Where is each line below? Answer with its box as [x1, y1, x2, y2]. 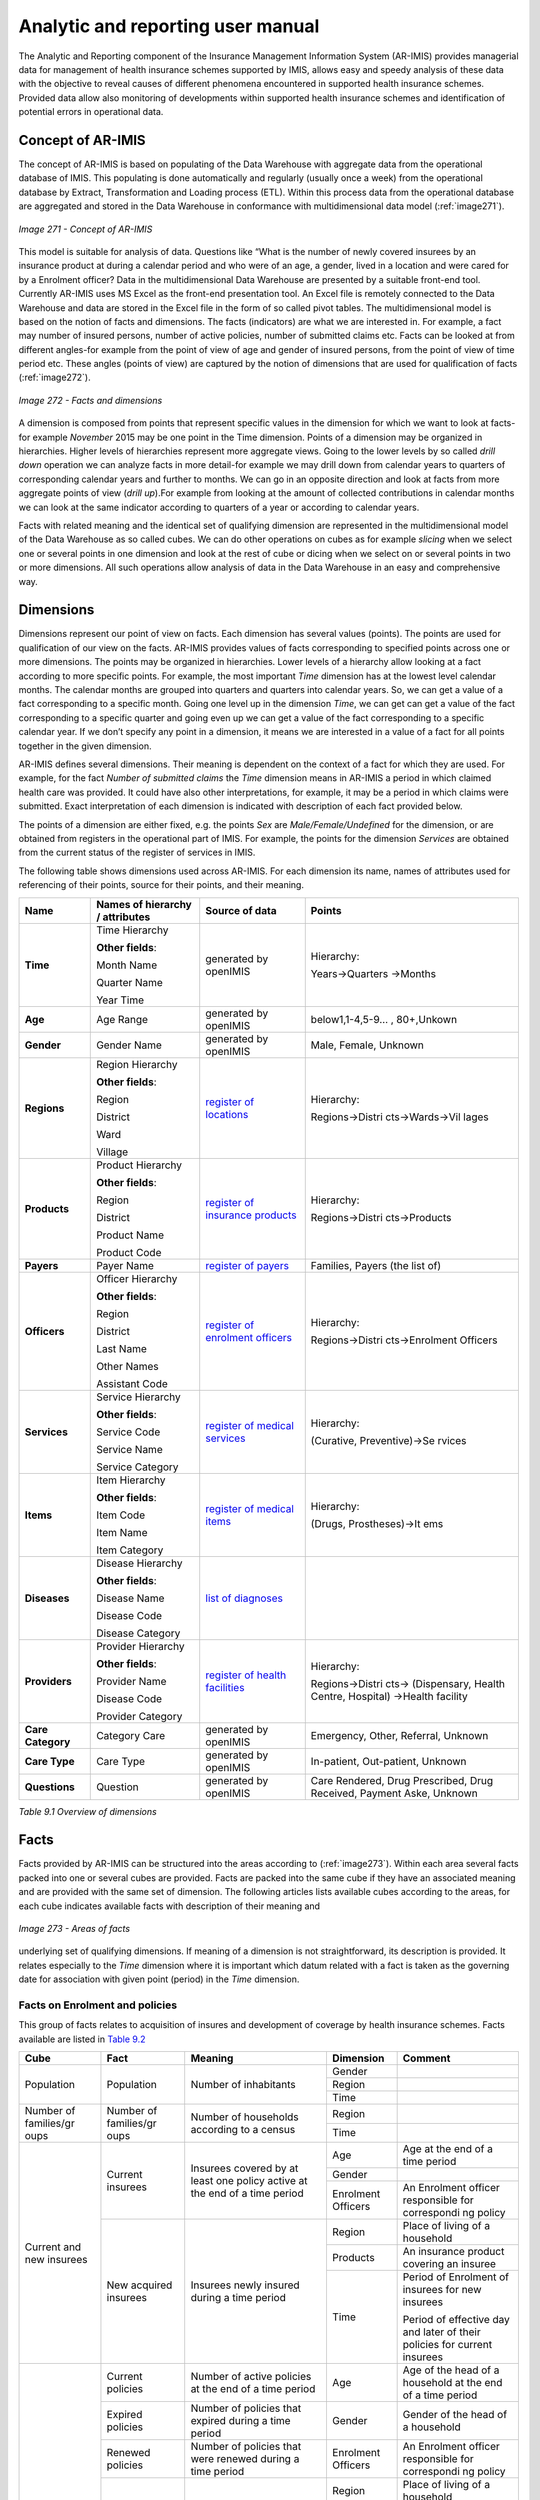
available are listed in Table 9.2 [18, 2033, 146, 2045]
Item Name [96, 1525, 148, 1539]
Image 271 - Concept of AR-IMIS [18, 223, 153, 235]
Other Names [96, 1359, 159, 1373]
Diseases [24, 1591, 70, 1605]
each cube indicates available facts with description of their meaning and [18, 1900, 320, 1912]
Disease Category [96, 1626, 181, 1640]
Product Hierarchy [96, 1158, 183, 1172]
